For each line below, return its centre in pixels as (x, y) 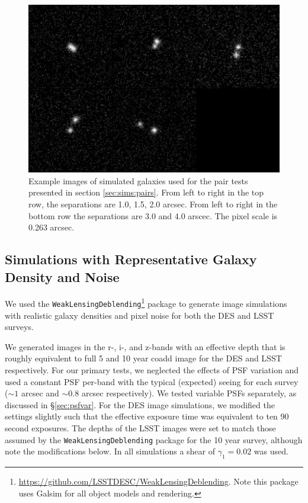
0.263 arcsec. (52, 227)
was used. (271, 451)
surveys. (19, 327)
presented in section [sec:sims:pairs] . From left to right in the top (146, 192)
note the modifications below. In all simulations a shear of (110, 451)
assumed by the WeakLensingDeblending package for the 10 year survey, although (154, 439)
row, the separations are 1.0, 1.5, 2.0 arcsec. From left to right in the (153, 204)
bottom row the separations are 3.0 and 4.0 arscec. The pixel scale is (153, 215)
